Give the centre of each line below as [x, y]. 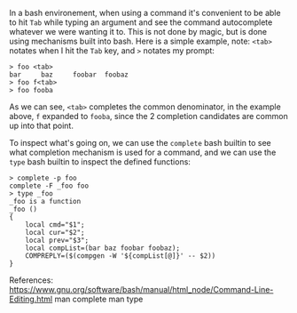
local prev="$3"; [57, 240]
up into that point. [41, 125]
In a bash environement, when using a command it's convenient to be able [145, 13]
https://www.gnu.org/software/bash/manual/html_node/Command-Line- [141, 289]
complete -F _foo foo [49, 186]
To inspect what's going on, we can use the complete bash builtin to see [141, 143]
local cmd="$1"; [55, 225]
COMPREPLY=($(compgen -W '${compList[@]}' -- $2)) [121, 256]
